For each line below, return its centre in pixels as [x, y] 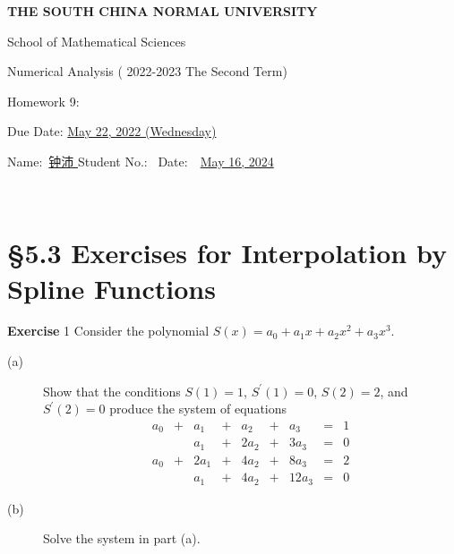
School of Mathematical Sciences [97, 41]
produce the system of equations [198, 409]
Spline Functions [111, 288]
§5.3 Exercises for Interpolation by [227, 253]
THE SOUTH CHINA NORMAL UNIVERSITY [163, 11]
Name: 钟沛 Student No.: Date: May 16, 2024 [141, 161]
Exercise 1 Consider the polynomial [108, 331]
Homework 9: [43, 101]
